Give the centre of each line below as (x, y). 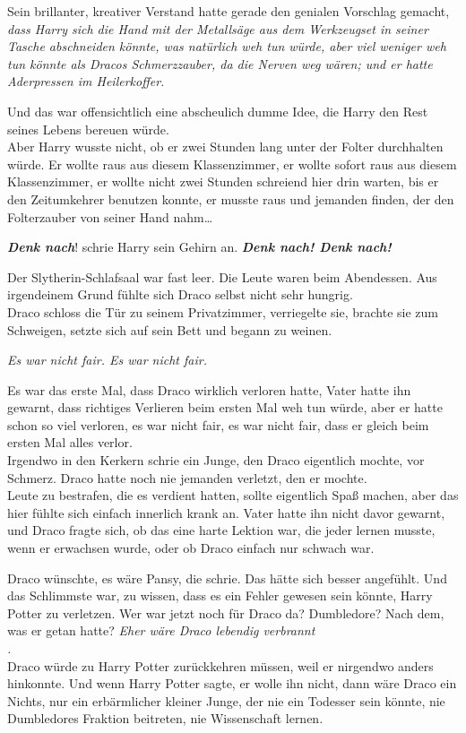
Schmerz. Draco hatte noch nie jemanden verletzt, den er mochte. (187, 477)
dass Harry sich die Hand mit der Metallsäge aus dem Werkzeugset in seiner (218, 28)
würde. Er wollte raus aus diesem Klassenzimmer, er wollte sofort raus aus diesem (232, 164)
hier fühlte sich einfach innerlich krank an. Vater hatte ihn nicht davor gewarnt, (226, 512)
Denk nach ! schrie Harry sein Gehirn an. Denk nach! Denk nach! (199, 247)
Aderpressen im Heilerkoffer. (86, 81)
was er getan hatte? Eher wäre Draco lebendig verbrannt (161, 630)
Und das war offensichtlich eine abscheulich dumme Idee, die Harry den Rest (218, 111)
